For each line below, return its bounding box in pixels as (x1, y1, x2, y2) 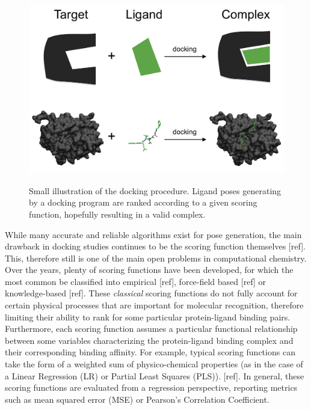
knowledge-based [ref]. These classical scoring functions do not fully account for (5, 287, 298, 299)
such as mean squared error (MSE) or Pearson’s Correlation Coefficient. (5, 393, 269, 405)
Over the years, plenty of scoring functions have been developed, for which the (5, 263, 294, 276)
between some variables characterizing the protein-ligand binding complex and (5, 334, 294, 346)
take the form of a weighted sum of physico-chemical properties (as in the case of (5, 358, 303, 370)
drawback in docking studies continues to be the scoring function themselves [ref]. (5, 240, 306, 252)
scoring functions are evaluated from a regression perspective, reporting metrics (5, 381, 298, 394)
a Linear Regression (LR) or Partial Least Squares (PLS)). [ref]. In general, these (5, 369, 304, 382)
